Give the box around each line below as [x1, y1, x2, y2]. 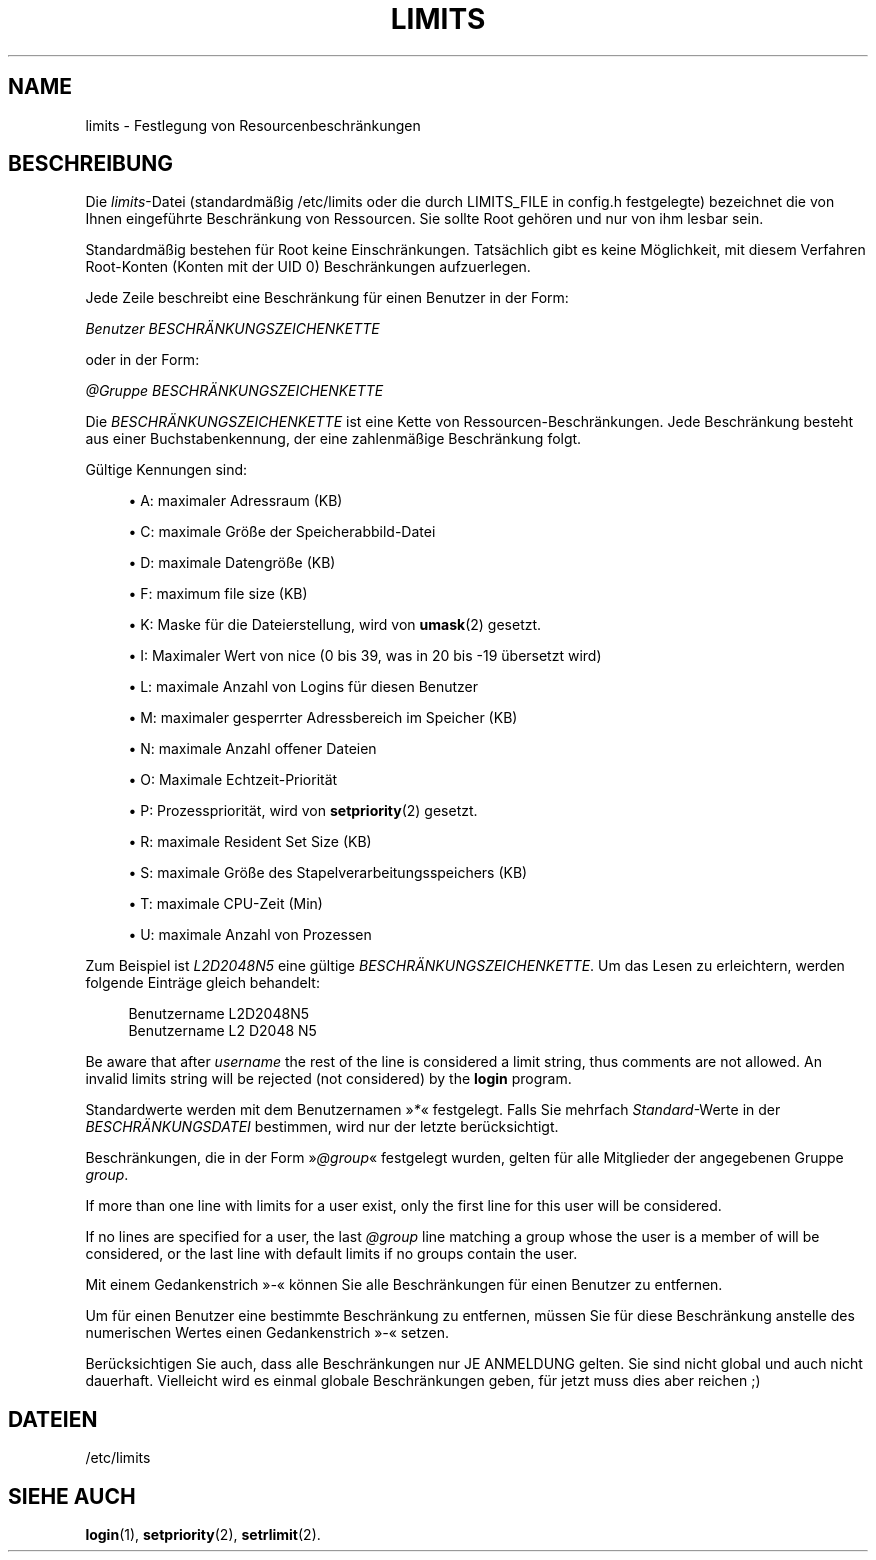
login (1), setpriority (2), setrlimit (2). [85, 1526, 321, 1544]
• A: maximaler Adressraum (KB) [128, 492, 343, 510]
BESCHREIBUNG [8, 151, 174, 177]
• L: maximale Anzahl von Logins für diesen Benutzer [128, 678, 479, 696]
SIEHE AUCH [8, 1483, 136, 1509]
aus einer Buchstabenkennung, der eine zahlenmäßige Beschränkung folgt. [85, 430, 582, 448]
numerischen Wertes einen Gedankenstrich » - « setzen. [85, 1324, 449, 1342]
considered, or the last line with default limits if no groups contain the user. [85, 1245, 578, 1263]
